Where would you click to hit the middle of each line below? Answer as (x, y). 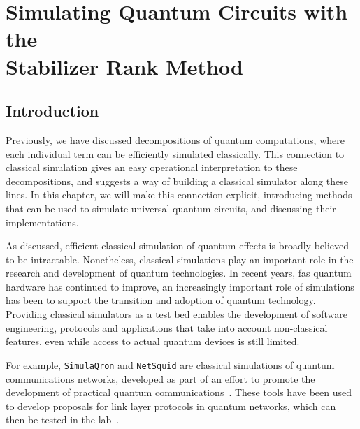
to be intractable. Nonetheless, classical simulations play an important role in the (180, 259)
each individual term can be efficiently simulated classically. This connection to (175, 153)
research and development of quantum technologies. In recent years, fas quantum (179, 273)
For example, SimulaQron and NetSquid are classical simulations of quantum (170, 364)
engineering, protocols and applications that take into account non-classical (167, 327)
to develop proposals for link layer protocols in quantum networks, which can (171, 406)
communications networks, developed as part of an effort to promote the (160, 378)
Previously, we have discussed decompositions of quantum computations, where (175, 139)
